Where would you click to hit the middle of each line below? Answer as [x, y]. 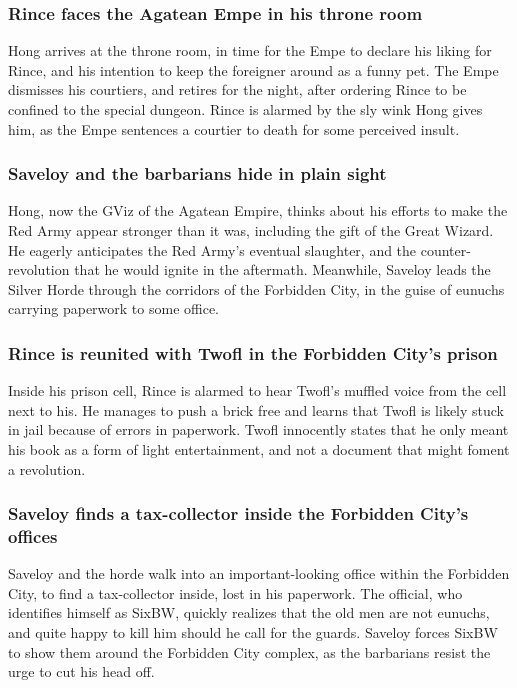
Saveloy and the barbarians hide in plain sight [197, 173]
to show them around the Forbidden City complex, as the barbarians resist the [249, 651]
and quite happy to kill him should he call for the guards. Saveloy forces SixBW [253, 632]
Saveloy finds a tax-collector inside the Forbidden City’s [238, 513]
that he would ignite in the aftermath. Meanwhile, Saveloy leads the [282, 269]
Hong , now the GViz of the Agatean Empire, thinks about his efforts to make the [258, 210]
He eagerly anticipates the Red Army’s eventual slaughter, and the [212, 249]
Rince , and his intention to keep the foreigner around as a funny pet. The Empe [253, 69]
